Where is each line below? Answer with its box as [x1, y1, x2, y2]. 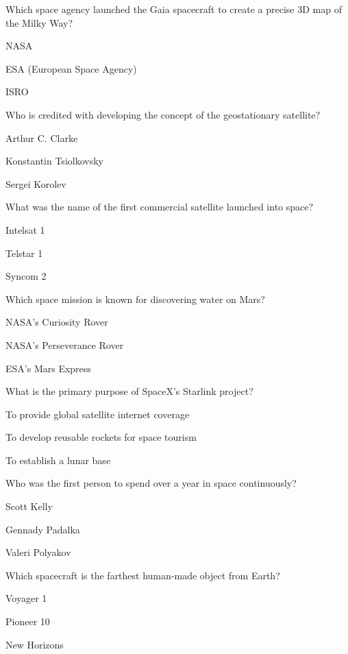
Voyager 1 [5, 591, 47, 605]
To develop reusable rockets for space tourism [5, 430, 197, 444]
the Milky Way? [5, 15, 73, 29]
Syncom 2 [5, 269, 47, 283]
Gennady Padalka [5, 522, 80, 536]
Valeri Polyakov [5, 545, 71, 559]
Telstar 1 [5, 245, 43, 260]
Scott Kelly [5, 499, 53, 513]
